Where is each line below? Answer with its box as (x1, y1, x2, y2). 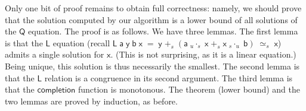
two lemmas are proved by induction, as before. (5, 94, 178, 107)
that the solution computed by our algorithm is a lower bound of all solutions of (5, 13, 298, 26)
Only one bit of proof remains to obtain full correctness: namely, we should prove (5, 2, 302, 14)
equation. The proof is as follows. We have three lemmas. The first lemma (28, 25, 298, 37)
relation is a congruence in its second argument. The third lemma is (44, 71, 293, 84)
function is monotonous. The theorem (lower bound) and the (78, 83, 300, 96)
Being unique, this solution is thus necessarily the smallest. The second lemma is (5, 59, 300, 72)
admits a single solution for (5, 48, 104, 61)
